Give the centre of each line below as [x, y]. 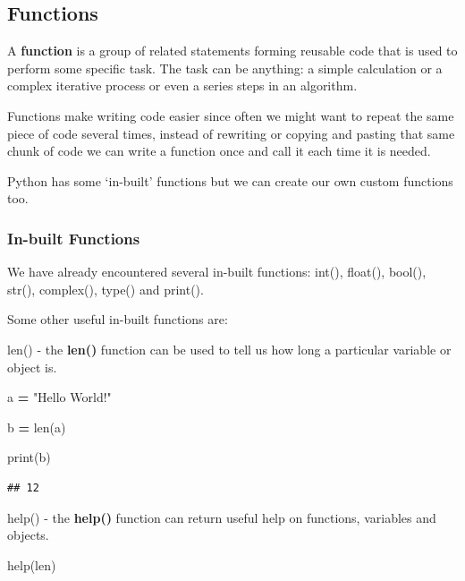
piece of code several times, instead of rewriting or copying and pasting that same [231, 133]
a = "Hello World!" [59, 397]
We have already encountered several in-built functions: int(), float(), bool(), [217, 272]
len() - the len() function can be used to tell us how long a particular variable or [229, 349]
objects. [28, 535]
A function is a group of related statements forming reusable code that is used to [232, 51]
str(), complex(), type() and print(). [106, 289]
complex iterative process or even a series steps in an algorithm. [182, 85]
